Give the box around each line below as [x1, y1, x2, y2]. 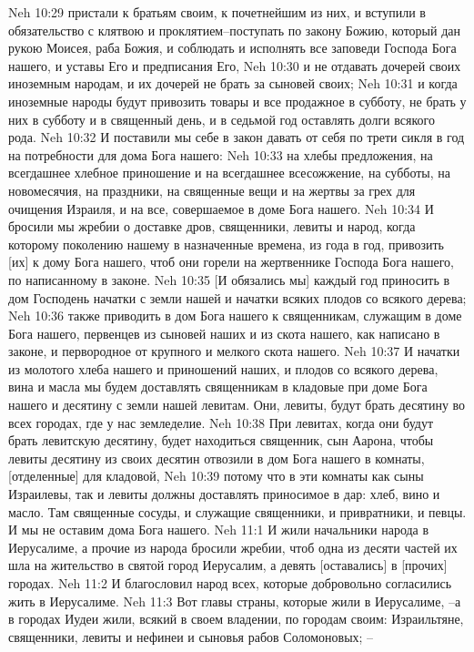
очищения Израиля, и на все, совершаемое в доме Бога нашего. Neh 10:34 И [8, 199, 434, 218]
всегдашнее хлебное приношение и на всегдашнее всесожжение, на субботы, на [8, 163, 450, 182]
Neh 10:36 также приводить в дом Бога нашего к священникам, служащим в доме [8, 306, 462, 325]
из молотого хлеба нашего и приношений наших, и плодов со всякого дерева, [8, 359, 439, 378]
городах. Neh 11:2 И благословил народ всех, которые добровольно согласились [8, 574, 452, 592]
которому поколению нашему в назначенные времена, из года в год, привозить [8, 234, 444, 253]
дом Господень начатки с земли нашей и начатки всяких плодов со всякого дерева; [8, 288, 467, 307]
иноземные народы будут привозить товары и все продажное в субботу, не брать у [8, 91, 467, 110]
